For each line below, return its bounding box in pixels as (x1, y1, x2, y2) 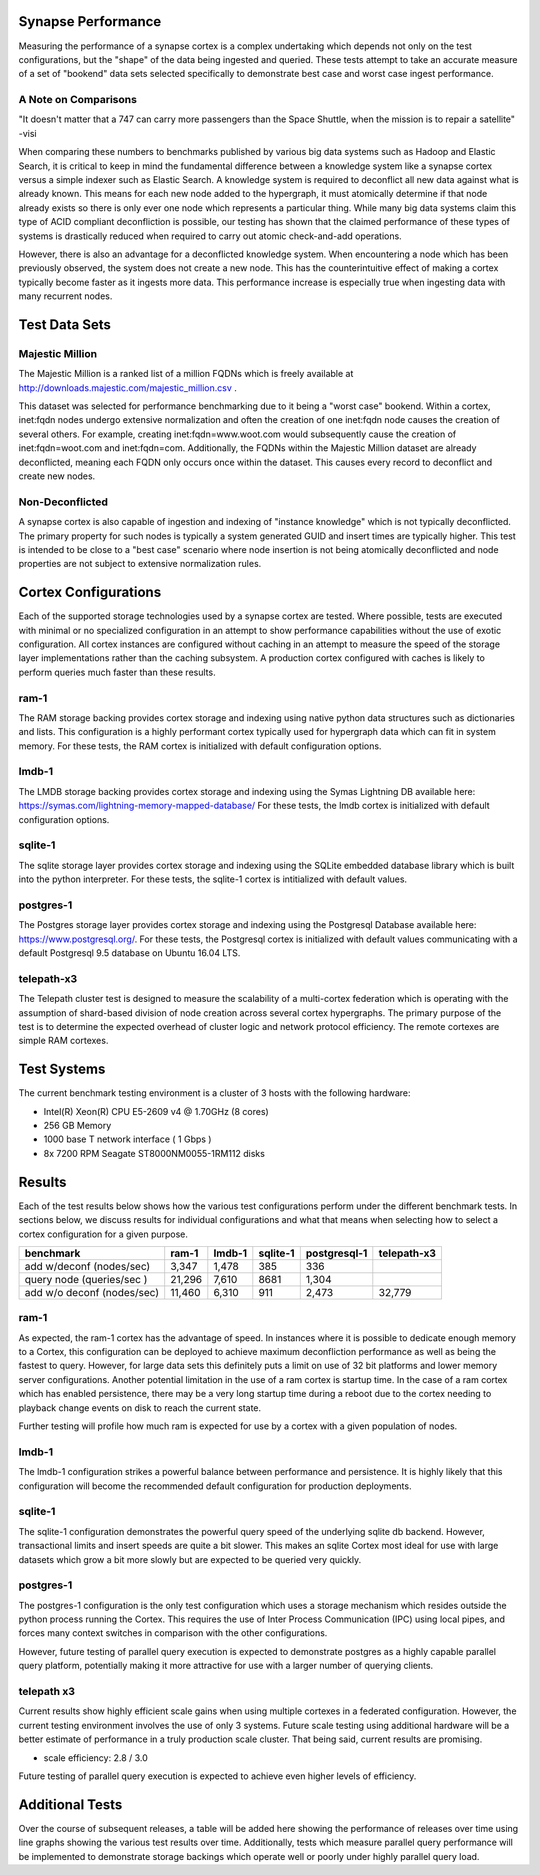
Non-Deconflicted (18, 495, 109, 509)
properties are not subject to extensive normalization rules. (18, 558, 262, 570)
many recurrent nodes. (18, 290, 113, 302)
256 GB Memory (43, 1120, 112, 1132)
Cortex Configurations (18, 584, 162, 601)
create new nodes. (18, 470, 96, 482)
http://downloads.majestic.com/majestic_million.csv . (18, 381, 237, 394)
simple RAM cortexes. (18, 1035, 109, 1047)
